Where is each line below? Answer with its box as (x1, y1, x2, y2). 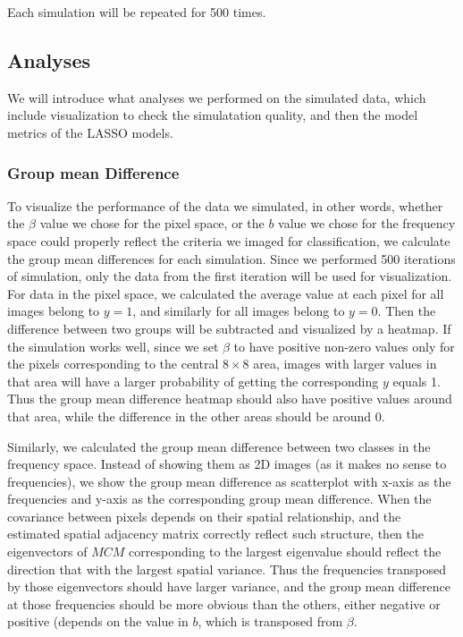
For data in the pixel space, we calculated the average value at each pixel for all (7, 284, 444, 302)
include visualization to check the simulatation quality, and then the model (7, 106, 418, 124)
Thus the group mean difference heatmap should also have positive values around (7, 389, 452, 408)
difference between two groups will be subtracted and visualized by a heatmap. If (7, 318, 451, 337)
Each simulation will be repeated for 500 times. (7, 3, 266, 21)
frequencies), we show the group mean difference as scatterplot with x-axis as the (7, 471, 451, 490)
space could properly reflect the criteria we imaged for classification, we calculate (7, 231, 450, 250)
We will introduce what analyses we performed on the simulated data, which (7, 88, 426, 106)
